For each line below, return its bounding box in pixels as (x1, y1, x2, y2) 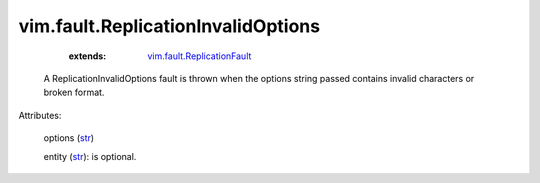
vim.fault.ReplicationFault (147, 50, 252, 62)
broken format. (43, 86, 105, 99)
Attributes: (18, 109, 62, 121)
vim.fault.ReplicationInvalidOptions (18, 15, 320, 37)
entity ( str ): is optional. (43, 150, 137, 162)
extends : (68, 50, 107, 62)
